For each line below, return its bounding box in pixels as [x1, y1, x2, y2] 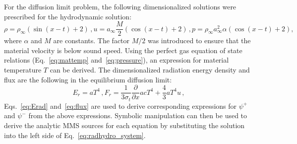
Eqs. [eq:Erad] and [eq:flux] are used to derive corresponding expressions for [4, 100, 237, 111]
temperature [4, 65, 42, 75]
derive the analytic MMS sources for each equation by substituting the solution [4, 120, 245, 130]
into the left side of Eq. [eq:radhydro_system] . [4, 130, 146, 140]
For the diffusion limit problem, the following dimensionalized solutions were [4, 1, 237, 11]
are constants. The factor [53, 35, 130, 46]
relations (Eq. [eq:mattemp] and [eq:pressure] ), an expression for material [4, 55, 229, 65]
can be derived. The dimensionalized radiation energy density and [50, 65, 250, 75]
